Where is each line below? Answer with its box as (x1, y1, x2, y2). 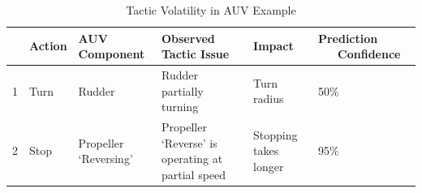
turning (161, 98, 199, 115)
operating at (161, 150, 223, 167)
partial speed (161, 165, 226, 182)
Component (78, 45, 145, 62)
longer (253, 158, 284, 175)
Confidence (338, 45, 401, 62)
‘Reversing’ (78, 150, 133, 167)
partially (161, 82, 204, 99)
